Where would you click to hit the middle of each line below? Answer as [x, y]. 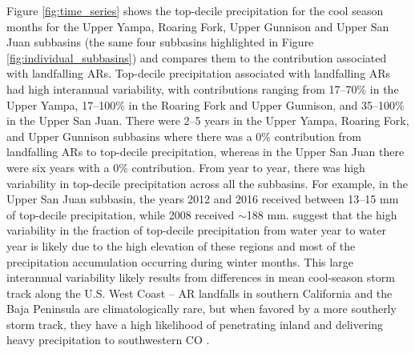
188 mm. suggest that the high [322, 214]
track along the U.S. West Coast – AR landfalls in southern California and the [199, 293]
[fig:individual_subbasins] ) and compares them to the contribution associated [197, 57]
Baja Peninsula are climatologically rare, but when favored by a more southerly [201, 309]
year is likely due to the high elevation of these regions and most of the [181, 245]
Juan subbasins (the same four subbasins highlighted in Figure [160, 42]
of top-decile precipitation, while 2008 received [121, 214]
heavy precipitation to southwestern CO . [108, 340]
